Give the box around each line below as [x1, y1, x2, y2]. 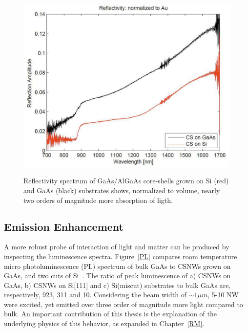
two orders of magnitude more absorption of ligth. [23, 195, 173, 205]
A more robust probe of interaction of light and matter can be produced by [4, 242, 229, 252]
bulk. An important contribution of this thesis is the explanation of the [4, 309, 217, 319]
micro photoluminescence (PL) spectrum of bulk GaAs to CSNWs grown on [4, 261, 231, 271]
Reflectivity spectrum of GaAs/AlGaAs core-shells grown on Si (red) [23, 176, 229, 186]
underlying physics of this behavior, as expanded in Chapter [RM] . [4, 318, 205, 329]
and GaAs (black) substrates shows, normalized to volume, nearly [23, 185, 220, 195]
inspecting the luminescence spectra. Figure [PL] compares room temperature [4, 251, 237, 261]
